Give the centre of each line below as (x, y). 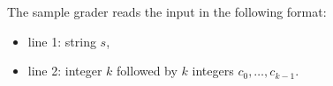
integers (213, 71)
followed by (147, 71)
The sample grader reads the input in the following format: (167, 11)
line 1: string (62, 41)
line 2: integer (65, 71)
